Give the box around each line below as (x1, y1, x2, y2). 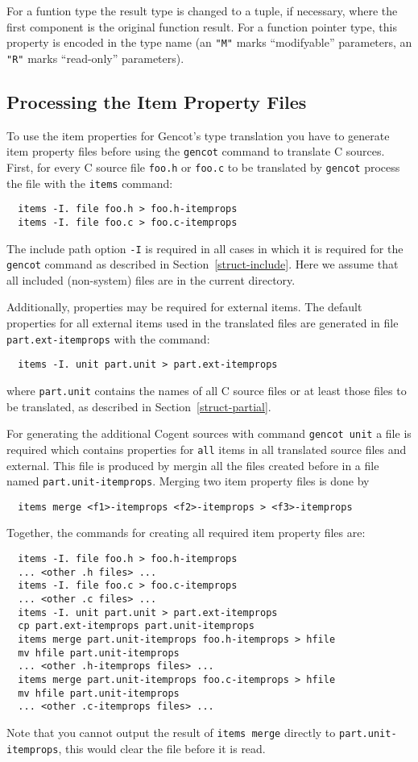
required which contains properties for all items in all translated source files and (6, 440, 407, 457)
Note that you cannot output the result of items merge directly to (6, 723, 336, 740)
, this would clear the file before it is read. (58, 739, 266, 756)
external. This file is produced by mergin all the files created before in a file (6, 456, 379, 473)
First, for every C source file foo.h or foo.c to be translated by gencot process (6, 158, 400, 175)
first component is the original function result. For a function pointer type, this (6, 18, 397, 35)
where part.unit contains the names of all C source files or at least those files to (6, 381, 407, 398)
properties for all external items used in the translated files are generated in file (6, 314, 399, 331)
